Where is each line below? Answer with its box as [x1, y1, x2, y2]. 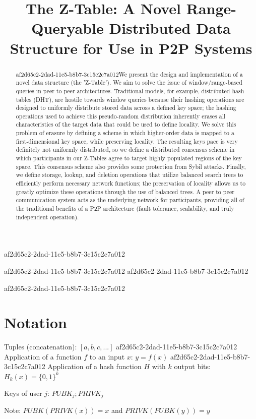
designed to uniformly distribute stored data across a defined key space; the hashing [16, 103, 236, 112]
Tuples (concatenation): [4, 341, 77, 352]
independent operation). [16, 212, 79, 221]
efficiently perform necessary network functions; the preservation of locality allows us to [16, 179, 246, 188]
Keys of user [4, 387, 42, 398]
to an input [89, 351, 125, 362]
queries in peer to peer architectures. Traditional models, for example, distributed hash [16, 86, 244, 95]
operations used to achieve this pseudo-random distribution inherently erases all [16, 111, 226, 120]
